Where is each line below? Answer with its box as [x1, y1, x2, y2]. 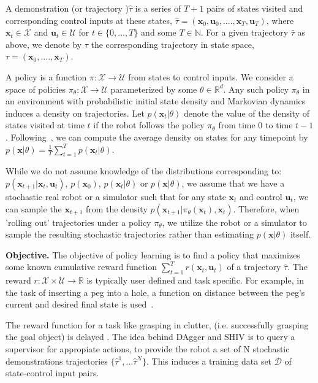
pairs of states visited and [206, 2, 303, 14]
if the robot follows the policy [93, 118, 205, 131]
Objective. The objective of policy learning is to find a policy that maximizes [6, 248, 300, 261]
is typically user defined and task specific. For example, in [86, 274, 304, 287]
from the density [85, 202, 148, 215]
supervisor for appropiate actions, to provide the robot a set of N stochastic [6, 342, 290, 355]
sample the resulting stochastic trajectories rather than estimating [6, 228, 254, 241]
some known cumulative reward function [6, 260, 157, 273]
